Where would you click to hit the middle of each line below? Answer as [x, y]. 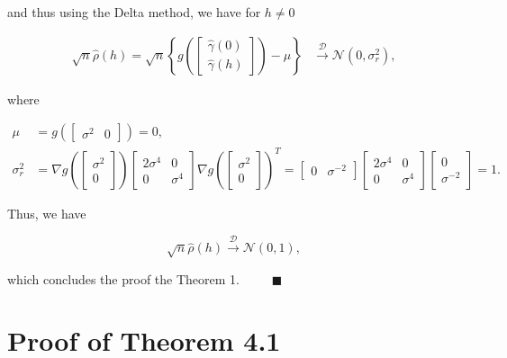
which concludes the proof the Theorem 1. [123, 278]
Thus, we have [47, 213]
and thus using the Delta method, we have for [134, 12]
